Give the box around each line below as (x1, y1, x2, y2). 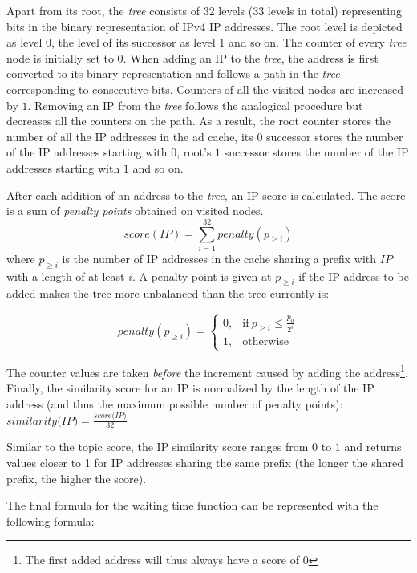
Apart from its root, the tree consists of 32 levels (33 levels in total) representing (6, 2, 402, 18)
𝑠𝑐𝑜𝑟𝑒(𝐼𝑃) (93, 412, 127, 421)
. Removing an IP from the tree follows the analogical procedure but (27, 96, 363, 113)
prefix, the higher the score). (6, 469, 147, 486)
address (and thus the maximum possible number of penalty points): (6, 395, 343, 412)
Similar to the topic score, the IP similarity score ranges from (6, 438, 309, 455)
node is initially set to (6, 49, 114, 66)
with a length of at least (6, 267, 125, 284)
